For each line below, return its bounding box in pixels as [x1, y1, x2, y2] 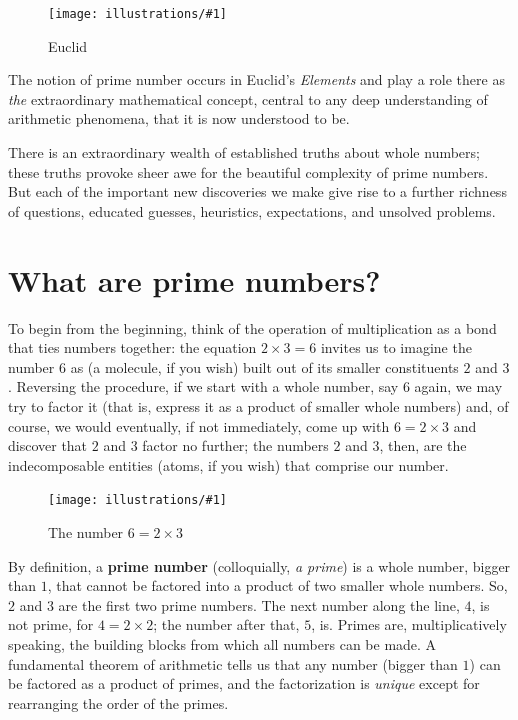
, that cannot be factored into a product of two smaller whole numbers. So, [47, 575, 508, 596]
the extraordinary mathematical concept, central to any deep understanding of [8, 88, 488, 109]
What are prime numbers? [8, 259, 381, 300]
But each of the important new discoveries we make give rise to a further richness [8, 181, 507, 202]
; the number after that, [153, 614, 300, 635]
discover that [8, 435, 88, 456]
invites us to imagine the [320, 337, 472, 358]
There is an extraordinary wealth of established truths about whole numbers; [8, 142, 480, 163]
